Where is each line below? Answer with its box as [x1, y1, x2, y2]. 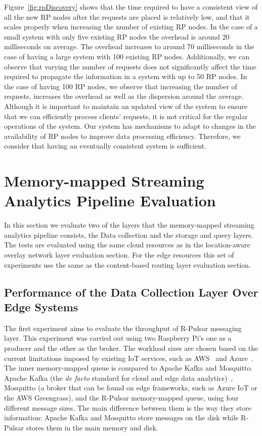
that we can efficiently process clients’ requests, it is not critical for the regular [4, 111, 248, 121]
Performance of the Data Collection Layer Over [4, 284, 258, 300]
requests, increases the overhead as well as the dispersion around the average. [4, 91, 244, 101]
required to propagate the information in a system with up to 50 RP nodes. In [4, 71, 247, 82]
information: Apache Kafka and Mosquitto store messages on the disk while [4, 412, 239, 423]
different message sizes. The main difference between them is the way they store [4, 402, 251, 413]
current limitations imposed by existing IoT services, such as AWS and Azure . [4, 352, 253, 363]
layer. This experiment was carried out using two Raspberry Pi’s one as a [4, 333, 232, 343]
